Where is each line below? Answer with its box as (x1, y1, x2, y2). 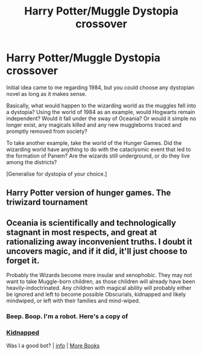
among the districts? (6, 158, 57, 165)
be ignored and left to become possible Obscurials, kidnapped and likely (6, 291, 186, 298)
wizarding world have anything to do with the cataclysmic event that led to (6, 146, 191, 153)
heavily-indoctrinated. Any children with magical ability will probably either (6, 284, 192, 292)
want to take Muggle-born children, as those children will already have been (6, 278, 195, 285)
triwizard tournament (6, 197, 88, 208)
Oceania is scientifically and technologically (6, 217, 177, 228)
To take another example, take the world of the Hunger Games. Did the (6, 139, 182, 146)
